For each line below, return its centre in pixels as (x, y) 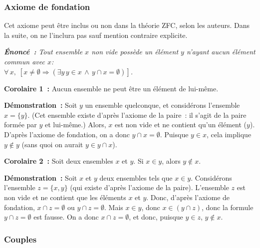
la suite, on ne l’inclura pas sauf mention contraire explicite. (96, 35)
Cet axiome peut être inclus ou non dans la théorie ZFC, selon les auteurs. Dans (127, 25)
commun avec (24, 61)
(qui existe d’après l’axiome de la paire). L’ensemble (149, 187)
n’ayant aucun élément (221, 52)
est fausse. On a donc (66, 217)
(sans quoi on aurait (52, 144)
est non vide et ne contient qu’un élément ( (181, 124)
